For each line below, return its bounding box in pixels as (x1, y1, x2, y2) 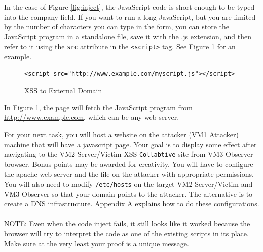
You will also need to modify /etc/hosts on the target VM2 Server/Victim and (4, 179, 253, 189)
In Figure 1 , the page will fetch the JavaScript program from (4, 102, 193, 112)
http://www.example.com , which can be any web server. (4, 112, 179, 122)
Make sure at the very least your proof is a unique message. (4, 238, 189, 248)
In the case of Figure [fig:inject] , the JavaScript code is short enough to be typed (4, 2, 255, 12)
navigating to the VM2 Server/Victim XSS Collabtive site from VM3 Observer (4, 149, 253, 159)
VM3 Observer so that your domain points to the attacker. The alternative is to (4, 188, 253, 199)
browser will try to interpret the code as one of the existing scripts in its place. (4, 228, 249, 239)
